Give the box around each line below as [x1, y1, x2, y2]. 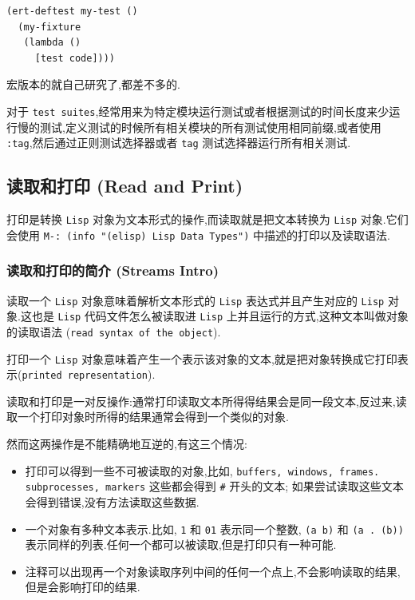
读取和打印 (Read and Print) [6, 173, 243, 198]
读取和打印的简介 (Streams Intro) [6, 260, 219, 280]
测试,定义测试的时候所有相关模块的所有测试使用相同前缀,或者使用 [39, 118, 381, 135]
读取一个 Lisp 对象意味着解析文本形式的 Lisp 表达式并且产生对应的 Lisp [6, 292, 385, 308]
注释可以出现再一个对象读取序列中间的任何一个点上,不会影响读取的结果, [25, 562, 401, 579]
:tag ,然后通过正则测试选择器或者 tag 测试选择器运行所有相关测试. [6, 134, 351, 151]
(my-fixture [18, 21, 81, 33]
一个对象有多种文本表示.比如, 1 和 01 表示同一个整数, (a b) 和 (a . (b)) [25, 520, 404, 537]
